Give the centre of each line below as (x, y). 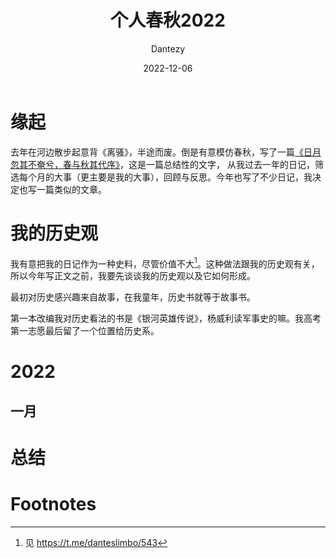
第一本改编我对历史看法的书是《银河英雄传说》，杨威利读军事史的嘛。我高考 (166, 318)
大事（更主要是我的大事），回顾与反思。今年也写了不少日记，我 (183, 177)
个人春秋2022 (168, 20)
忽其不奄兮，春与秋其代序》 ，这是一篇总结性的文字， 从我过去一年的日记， (162, 164)
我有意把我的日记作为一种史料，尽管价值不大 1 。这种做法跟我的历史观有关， (165, 263)
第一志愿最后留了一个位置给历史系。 (85, 331)
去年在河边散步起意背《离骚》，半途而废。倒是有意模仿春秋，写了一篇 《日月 (166, 152)
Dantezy (168, 48)
